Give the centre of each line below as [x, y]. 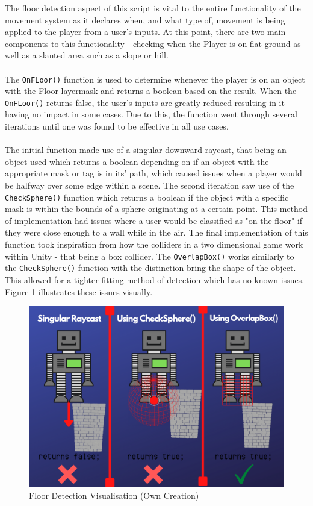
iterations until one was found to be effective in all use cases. [117, 126]
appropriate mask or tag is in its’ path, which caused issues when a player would [153, 173]
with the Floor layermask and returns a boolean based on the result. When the [151, 91]
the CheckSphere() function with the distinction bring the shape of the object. [150, 268]
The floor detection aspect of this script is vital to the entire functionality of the [153, 8]
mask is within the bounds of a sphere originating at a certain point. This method [156, 209]
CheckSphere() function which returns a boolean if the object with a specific [147, 197]
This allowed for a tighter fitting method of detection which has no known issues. [155, 279]
